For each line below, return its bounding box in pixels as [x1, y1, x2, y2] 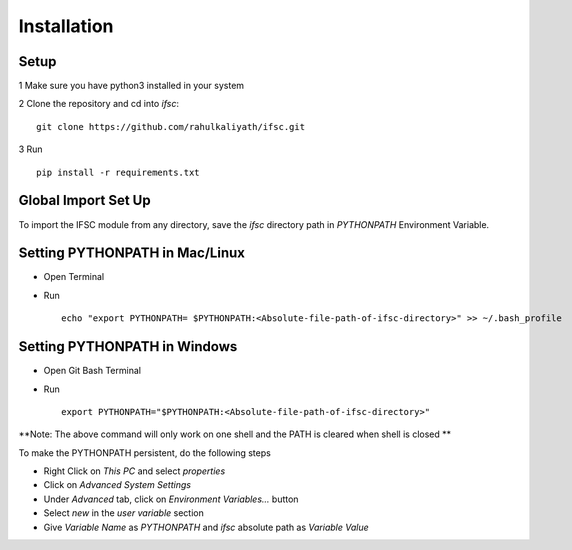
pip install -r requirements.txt [36, 166, 200, 178]
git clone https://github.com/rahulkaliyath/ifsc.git [36, 121, 305, 132]
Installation [18, 15, 114, 37]
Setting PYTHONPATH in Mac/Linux [18, 245, 245, 262]
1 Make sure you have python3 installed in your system [18, 80, 245, 92]
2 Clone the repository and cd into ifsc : [18, 98, 180, 110]
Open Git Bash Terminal [43, 365, 142, 377]
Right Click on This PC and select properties [43, 465, 226, 477]
